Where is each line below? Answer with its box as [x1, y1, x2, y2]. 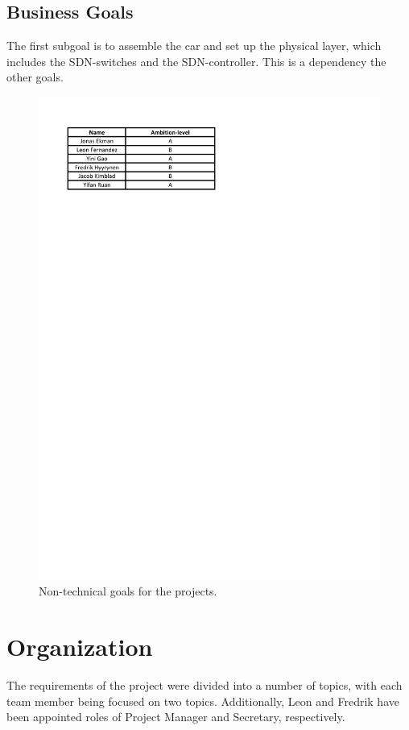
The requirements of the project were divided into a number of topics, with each [6, 676, 403, 693]
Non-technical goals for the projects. [39, 583, 217, 599]
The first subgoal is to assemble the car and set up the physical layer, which [6, 37, 382, 54]
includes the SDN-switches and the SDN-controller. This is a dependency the [6, 52, 386, 69]
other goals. [6, 68, 64, 85]
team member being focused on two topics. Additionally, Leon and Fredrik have [6, 692, 399, 709]
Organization [6, 630, 153, 663]
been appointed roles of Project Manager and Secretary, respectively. [6, 708, 345, 725]
